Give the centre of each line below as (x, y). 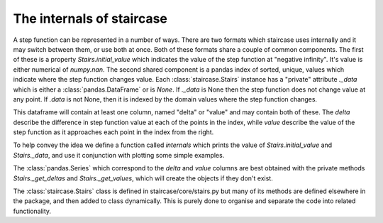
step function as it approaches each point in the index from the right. (113, 132)
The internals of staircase (90, 18)
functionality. (32, 211)
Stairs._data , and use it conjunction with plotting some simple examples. (119, 155)
